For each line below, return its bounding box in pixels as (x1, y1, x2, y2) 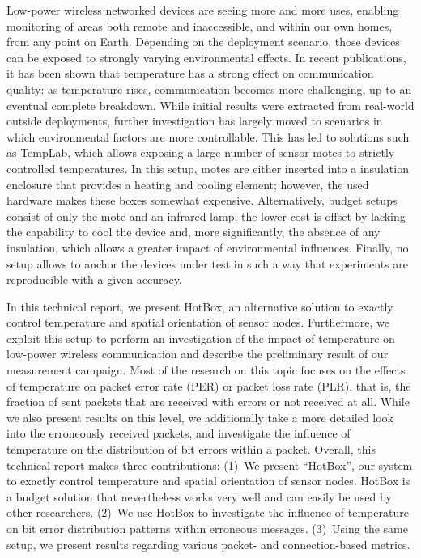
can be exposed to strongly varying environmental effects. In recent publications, (6, 49, 406, 66)
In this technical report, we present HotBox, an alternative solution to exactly (6, 298, 393, 315)
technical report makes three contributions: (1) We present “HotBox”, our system (6, 456, 413, 473)
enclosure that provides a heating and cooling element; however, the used (6, 175, 369, 192)
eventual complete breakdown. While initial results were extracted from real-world (6, 96, 415, 113)
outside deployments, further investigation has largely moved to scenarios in (6, 112, 383, 129)
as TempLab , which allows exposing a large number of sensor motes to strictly (6, 144, 395, 161)
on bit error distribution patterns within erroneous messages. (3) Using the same (6, 520, 408, 536)
